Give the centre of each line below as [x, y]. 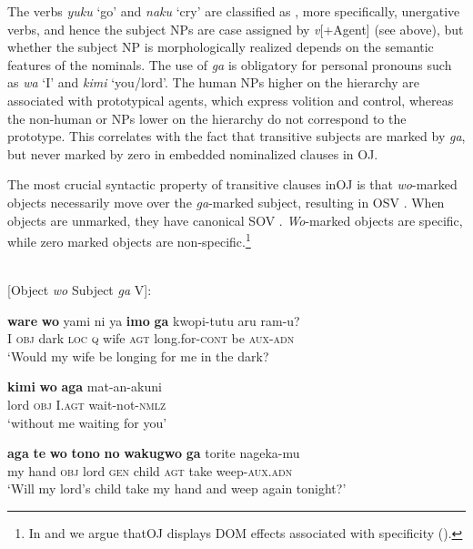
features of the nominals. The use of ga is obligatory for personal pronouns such [230, 64]
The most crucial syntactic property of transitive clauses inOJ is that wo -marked [232, 184]
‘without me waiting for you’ [87, 422]
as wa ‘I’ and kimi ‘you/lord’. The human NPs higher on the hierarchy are [214, 82]
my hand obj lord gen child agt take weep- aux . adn [150, 470]
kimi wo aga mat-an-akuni [85, 386]
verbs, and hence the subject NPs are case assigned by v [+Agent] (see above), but [236, 29]
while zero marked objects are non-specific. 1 [129, 240]
